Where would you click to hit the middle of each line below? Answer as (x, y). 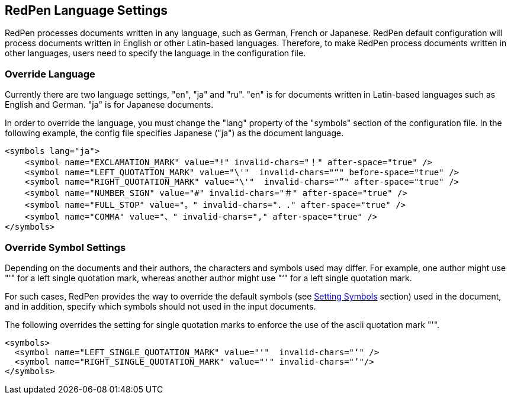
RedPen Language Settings (86, 10)
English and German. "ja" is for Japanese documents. (109, 105)
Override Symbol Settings (65, 247)
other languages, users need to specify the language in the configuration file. (155, 53)
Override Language (50, 74)
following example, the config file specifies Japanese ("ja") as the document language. (174, 133)
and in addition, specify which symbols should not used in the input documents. (160, 306)
